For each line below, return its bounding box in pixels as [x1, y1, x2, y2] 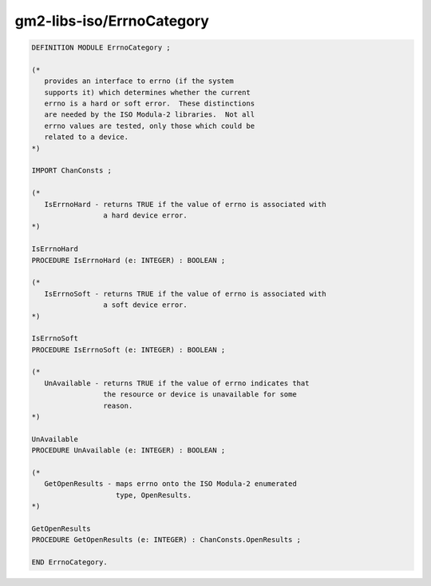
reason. [102, 401, 133, 410]
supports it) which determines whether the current [44, 88, 251, 97]
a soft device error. [102, 301, 188, 309]
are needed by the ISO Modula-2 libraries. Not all [44, 110, 255, 119]
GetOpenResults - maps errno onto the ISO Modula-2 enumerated [44, 480, 297, 488]
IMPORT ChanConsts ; [31, 166, 112, 175]
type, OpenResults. [116, 490, 192, 500]
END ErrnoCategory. [31, 558, 108, 567]
